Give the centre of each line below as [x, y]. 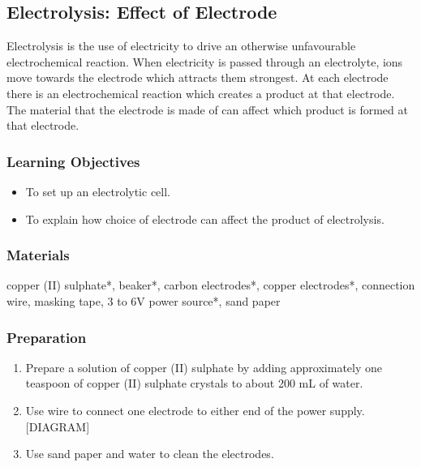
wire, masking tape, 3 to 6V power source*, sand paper [144, 300]
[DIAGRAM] [58, 426]
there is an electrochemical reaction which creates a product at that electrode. [201, 93]
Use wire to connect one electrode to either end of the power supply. [195, 410]
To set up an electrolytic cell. [98, 191]
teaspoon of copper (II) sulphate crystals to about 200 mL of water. [194, 383]
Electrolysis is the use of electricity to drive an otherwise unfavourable [181, 46]
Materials [38, 255]
